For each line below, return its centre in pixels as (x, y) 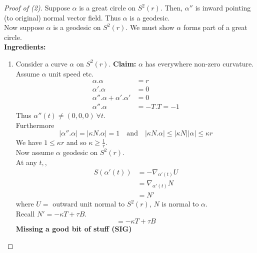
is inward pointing (223, 7)
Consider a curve (41, 63)
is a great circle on (107, 7)
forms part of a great (215, 27)
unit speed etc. (71, 73)
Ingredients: (25, 47)
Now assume (35, 152)
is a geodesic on (77, 27)
